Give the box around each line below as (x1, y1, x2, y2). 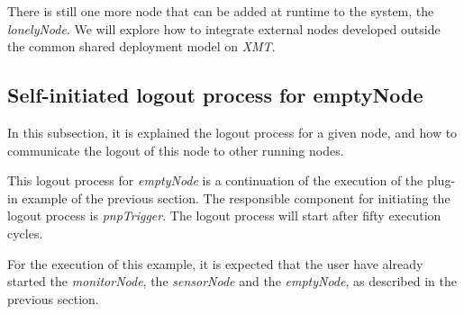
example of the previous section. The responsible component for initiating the (22, 188, 450, 207)
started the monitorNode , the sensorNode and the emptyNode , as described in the (7, 272, 457, 291)
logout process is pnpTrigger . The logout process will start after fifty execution (7, 206, 441, 225)
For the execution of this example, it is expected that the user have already (7, 254, 423, 273)
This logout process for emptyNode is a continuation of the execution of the (7, 171, 423, 190)
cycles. (7, 223, 43, 242)
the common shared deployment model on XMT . (7, 37, 276, 56)
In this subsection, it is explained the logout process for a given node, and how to (7, 122, 458, 141)
